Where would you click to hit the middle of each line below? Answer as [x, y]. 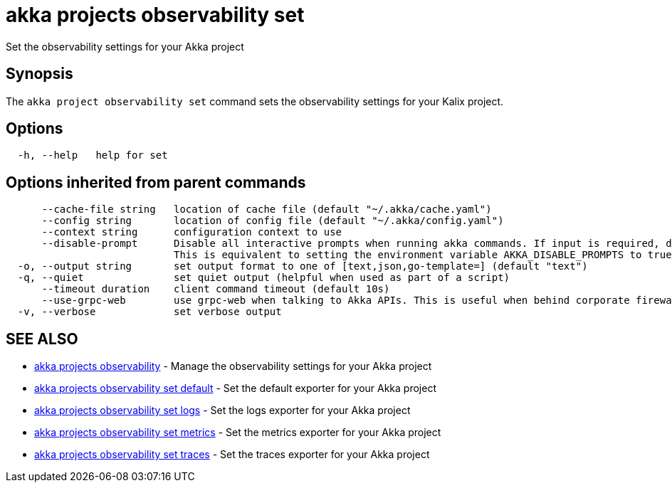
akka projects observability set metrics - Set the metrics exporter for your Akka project [238, 433]
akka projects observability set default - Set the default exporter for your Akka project [235, 388]
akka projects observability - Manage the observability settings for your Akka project [233, 366]
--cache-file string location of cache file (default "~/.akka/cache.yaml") [267, 209]
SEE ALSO [42, 339]
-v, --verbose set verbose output [149, 312]
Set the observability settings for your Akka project [125, 46]
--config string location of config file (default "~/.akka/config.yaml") [273, 221]
